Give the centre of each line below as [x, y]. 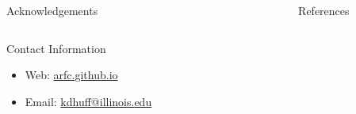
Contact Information [56, 48]
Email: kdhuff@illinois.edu [88, 101]
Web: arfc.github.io [71, 75]
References [324, 10]
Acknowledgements [52, 10]
